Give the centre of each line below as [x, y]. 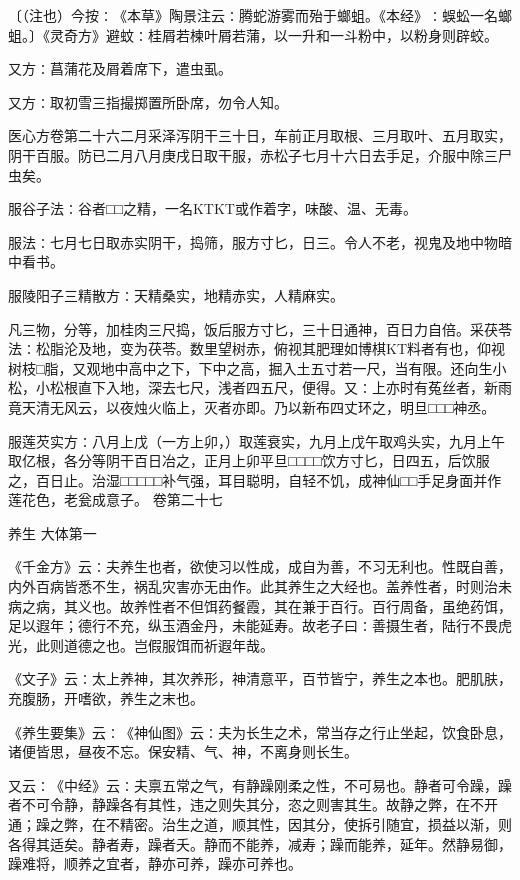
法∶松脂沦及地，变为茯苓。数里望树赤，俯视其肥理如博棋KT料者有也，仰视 [256, 348]
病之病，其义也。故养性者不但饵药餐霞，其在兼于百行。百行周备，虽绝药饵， [260, 605]
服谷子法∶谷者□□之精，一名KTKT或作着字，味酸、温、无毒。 [212, 208]
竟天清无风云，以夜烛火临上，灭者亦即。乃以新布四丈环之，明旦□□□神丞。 [252, 406]
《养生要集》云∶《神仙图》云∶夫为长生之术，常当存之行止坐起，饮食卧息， [260, 731]
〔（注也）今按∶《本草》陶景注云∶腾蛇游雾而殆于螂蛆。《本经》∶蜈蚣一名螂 [260, 15]
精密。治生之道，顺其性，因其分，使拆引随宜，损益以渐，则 [315, 824]
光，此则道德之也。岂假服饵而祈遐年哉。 [141, 644]
